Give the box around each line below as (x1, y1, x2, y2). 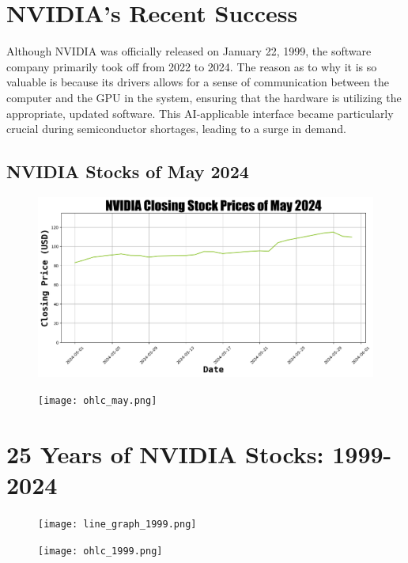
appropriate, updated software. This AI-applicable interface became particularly (6, 105, 394, 121)
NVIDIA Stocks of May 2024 (6, 159, 249, 184)
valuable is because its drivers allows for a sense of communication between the (6, 74, 389, 90)
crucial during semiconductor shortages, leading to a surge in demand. (6, 120, 346, 137)
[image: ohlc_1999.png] (38, 545, 163, 557)
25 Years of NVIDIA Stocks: (6, 437, 324, 470)
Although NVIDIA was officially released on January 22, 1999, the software (6, 43, 372, 59)
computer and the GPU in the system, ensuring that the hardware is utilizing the (6, 89, 402, 105)
